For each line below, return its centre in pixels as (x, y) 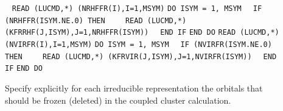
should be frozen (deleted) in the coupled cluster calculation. (118, 100)
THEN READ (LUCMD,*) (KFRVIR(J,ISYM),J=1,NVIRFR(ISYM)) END (141, 56)
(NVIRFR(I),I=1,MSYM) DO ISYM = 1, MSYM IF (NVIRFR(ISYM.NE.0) (138, 44)
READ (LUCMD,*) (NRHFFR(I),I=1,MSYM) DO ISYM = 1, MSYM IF (137, 9)
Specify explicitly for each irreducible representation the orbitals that (134, 88)
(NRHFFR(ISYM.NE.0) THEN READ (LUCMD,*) (96, 20)
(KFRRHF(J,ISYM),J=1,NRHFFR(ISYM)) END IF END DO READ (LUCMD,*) (142, 33)
